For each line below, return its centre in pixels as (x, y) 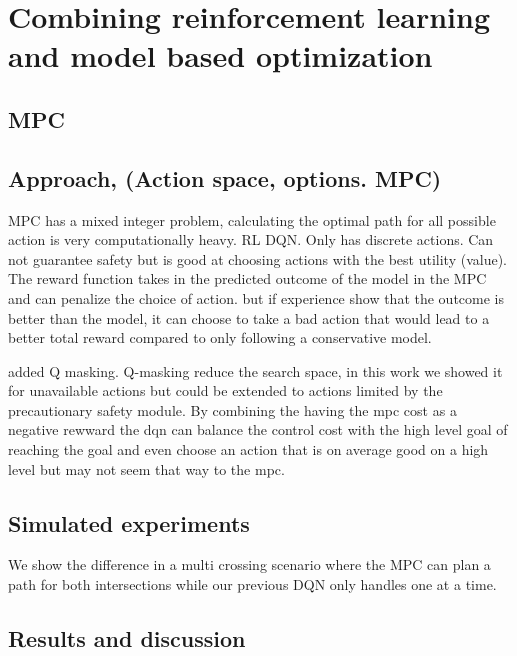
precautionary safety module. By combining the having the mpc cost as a (232, 409)
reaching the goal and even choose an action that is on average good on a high (248, 449)
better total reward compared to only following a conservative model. (220, 337)
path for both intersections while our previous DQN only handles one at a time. (252, 584)
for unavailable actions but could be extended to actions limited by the (225, 390)
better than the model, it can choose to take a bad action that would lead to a (249, 317)
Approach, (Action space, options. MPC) (225, 177)
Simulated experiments (129, 522)
